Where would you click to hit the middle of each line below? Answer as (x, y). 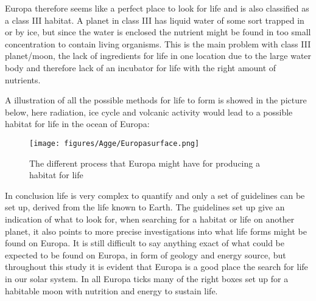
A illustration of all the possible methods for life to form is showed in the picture (156, 100)
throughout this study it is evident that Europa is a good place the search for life (156, 267)
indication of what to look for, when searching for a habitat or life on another (150, 219)
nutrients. (23, 79)
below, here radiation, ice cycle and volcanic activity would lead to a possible (149, 112)
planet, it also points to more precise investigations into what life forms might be (156, 231)
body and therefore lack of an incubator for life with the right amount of (141, 67)
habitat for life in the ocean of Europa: (77, 124)
